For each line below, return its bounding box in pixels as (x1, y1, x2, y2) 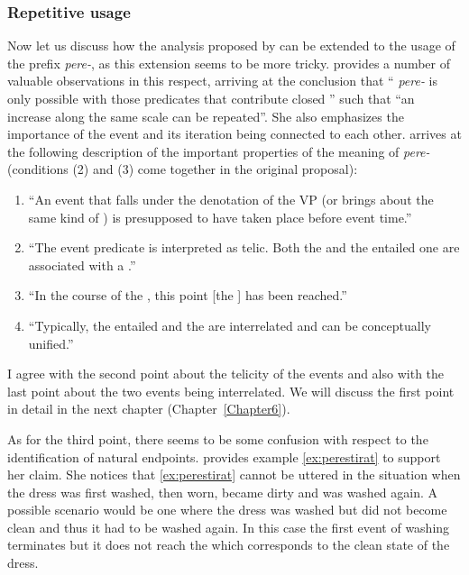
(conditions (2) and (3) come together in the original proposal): (7, 160, 358, 178)
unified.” (28, 333, 74, 352)
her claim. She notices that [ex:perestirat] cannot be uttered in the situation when (7, 465, 461, 484)
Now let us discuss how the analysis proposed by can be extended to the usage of (7, 36, 455, 55)
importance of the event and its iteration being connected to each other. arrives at (7, 124, 462, 143)
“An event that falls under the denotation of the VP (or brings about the (28, 189, 434, 208)
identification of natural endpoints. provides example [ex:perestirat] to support (7, 447, 441, 466)
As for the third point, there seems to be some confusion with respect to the (7, 429, 428, 448)
